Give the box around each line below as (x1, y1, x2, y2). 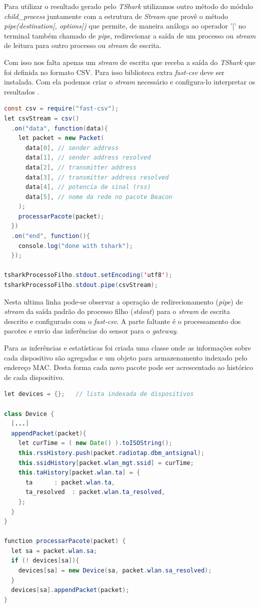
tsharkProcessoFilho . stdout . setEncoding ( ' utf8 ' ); (4, 271, 172, 279)
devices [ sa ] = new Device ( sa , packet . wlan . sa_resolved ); (18, 567, 212, 574)
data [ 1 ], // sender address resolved (25, 154, 151, 161)
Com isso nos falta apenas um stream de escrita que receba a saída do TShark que (4, 56, 255, 67)
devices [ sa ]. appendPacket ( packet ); (11, 586, 129, 594)
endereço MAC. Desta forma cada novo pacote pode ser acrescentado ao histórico (4, 362, 253, 372)
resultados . (4, 86, 39, 96)
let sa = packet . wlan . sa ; (11, 547, 97, 554)
